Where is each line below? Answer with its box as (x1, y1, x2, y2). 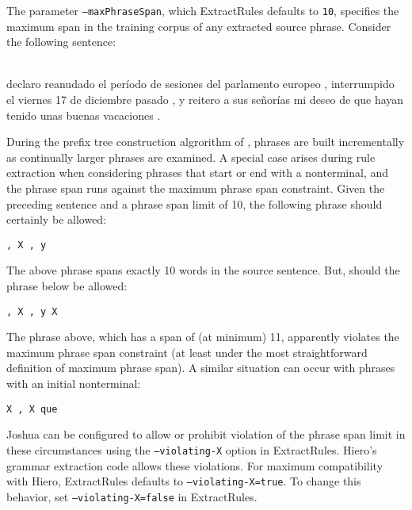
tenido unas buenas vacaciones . (6, 106, 161, 123)
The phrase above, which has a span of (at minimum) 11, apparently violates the (6, 328, 399, 345)
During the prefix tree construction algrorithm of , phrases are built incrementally (6, 133, 405, 150)
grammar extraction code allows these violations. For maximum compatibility (6, 457, 383, 474)
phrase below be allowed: (6, 278, 128, 294)
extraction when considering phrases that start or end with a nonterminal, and (6, 164, 389, 181)
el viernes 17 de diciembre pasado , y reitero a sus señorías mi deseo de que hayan (6, 91, 404, 108)
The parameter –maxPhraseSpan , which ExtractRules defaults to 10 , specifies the (6, 2, 399, 18)
